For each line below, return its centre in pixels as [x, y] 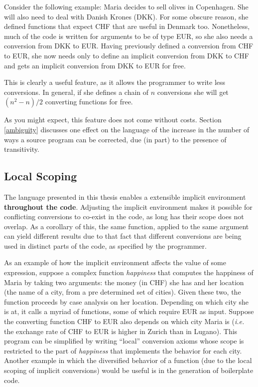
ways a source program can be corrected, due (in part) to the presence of [115, 139]
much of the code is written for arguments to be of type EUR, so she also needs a [129, 36]
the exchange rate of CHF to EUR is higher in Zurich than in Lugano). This [121, 331]
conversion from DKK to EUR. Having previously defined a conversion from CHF [129, 46]
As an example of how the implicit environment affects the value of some [115, 262]
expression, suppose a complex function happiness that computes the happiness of [129, 272]
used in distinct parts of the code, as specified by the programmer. [105, 245]
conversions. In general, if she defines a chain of [76, 92]
